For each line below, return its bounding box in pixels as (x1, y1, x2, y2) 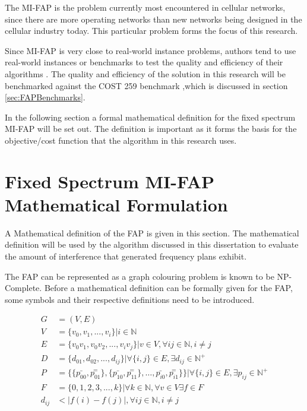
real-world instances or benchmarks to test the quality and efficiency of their (5, 56, 283, 68)
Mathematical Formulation (5, 192, 228, 216)
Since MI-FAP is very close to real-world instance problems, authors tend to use (5, 44, 296, 56)
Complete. (5, 282, 42, 294)
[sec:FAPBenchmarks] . (5, 91, 86, 103)
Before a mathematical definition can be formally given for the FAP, (44, 282, 293, 294)
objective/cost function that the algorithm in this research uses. (5, 134, 237, 146)
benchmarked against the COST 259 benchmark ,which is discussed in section (5, 79, 288, 91)
